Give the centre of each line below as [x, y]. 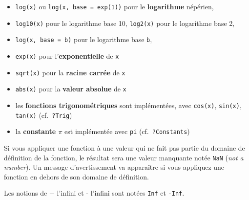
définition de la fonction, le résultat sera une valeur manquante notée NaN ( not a [124, 157]
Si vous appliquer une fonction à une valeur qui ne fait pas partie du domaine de [124, 147]
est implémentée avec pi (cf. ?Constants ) [127, 131]
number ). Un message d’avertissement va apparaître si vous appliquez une [114, 167]
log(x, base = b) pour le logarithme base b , [84, 39]
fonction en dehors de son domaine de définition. [76, 176]
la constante [36, 131]
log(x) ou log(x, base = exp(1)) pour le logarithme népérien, [114, 6]
